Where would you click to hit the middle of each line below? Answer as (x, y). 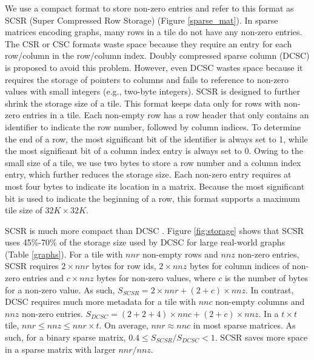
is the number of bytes (266, 278)
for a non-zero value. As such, (60, 289)
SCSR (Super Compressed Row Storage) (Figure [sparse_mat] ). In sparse (142, 20)
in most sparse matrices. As (244, 325)
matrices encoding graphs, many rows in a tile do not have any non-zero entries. (154, 32)
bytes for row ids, (124, 266)
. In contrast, (270, 289)
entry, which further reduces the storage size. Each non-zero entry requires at (148, 174)
